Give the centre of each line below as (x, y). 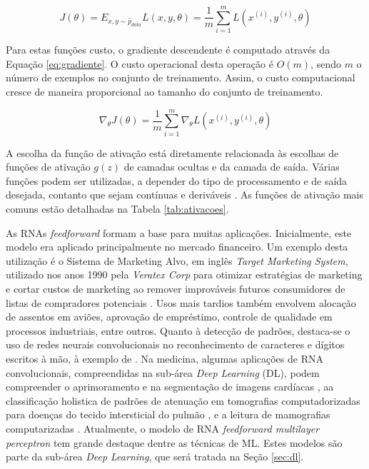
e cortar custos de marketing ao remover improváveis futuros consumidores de (176, 288)
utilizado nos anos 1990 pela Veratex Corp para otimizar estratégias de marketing (184, 274)
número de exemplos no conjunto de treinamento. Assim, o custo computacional (181, 77)
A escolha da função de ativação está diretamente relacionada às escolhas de (172, 152)
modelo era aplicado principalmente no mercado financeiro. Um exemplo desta (177, 247)
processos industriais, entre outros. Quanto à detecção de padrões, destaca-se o (178, 330)
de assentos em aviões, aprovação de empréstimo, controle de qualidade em (169, 317)
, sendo (326, 63)
